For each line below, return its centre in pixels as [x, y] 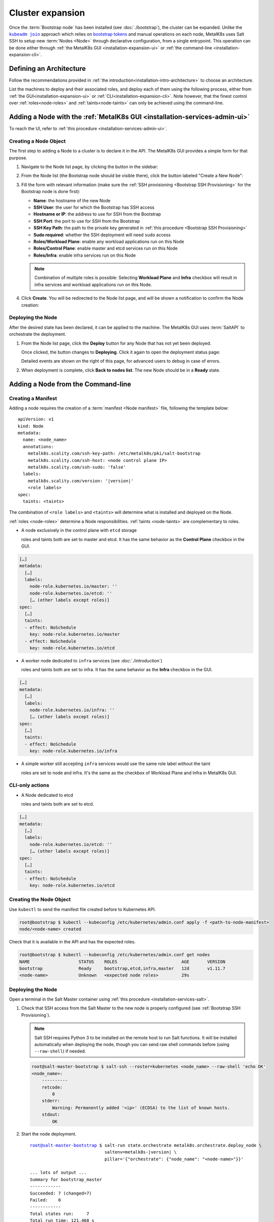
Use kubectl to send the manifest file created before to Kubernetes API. [82, 909]
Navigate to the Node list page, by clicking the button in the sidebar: [90, 167]
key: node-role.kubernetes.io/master [75, 634]
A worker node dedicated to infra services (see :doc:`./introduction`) [92, 660]
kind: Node [31, 426]
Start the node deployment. [49, 1134]
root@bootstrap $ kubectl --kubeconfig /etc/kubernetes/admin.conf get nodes [115, 955]
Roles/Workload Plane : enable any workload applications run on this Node [109, 241]
